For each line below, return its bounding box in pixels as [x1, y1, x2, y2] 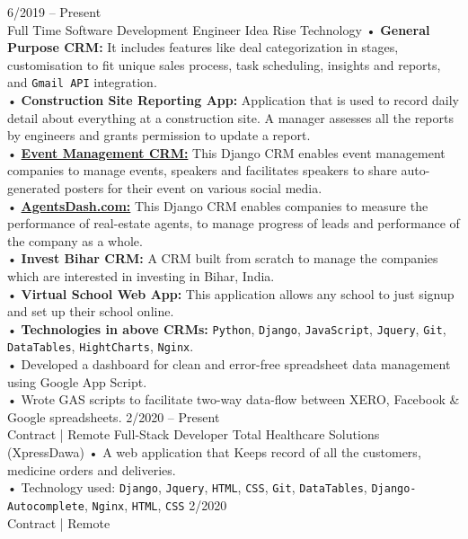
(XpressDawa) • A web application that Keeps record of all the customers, [7, 443, 421, 462]
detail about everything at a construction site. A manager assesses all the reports [7, 108, 454, 127]
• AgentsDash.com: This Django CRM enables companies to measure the [7, 196, 428, 215]
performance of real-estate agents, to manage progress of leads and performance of [7, 214, 460, 233]
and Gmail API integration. [7, 73, 157, 92]
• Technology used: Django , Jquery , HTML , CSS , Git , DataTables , [7, 478, 367, 497]
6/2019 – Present [7, 3, 102, 21]
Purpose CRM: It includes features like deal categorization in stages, [7, 38, 399, 57]
